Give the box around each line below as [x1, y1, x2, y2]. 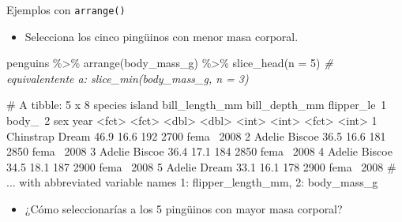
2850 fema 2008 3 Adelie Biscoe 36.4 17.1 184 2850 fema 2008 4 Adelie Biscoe [6, 143, 393, 160]
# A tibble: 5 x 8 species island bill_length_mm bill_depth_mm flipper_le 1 [6, 96, 387, 113]
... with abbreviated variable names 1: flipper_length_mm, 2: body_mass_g [6, 174, 378, 190]
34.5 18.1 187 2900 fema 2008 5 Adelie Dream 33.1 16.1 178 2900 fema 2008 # [6, 158, 396, 175]
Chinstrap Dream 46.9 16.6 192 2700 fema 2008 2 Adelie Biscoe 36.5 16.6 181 [6, 127, 386, 144]
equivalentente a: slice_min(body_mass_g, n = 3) [6, 70, 249, 86]
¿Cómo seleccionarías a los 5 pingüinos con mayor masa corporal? [24, 201, 343, 216]
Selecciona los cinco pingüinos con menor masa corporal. [24, 28, 299, 44]
